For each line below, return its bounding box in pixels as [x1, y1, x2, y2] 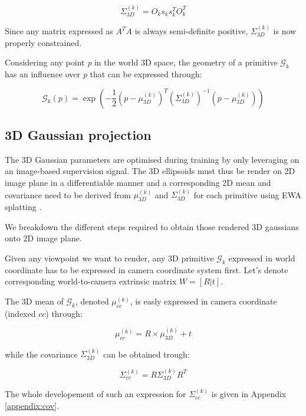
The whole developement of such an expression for [5, 388, 186, 400]
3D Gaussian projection [5, 126, 152, 144]
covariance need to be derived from [5, 188, 131, 201]
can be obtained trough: [103, 348, 190, 360]
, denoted [75, 294, 109, 307]
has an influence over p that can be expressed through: [5, 68, 202, 80]
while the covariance [5, 348, 78, 360]
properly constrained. [5, 36, 82, 48]
